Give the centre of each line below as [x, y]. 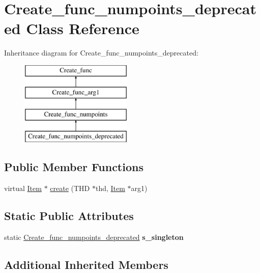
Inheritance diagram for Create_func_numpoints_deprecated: [101, 53]
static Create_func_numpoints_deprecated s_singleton [94, 237]
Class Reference [83, 28]
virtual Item [23, 188]
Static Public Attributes [69, 215]
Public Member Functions [74, 167]
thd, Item [110, 188]
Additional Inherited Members [86, 264]
